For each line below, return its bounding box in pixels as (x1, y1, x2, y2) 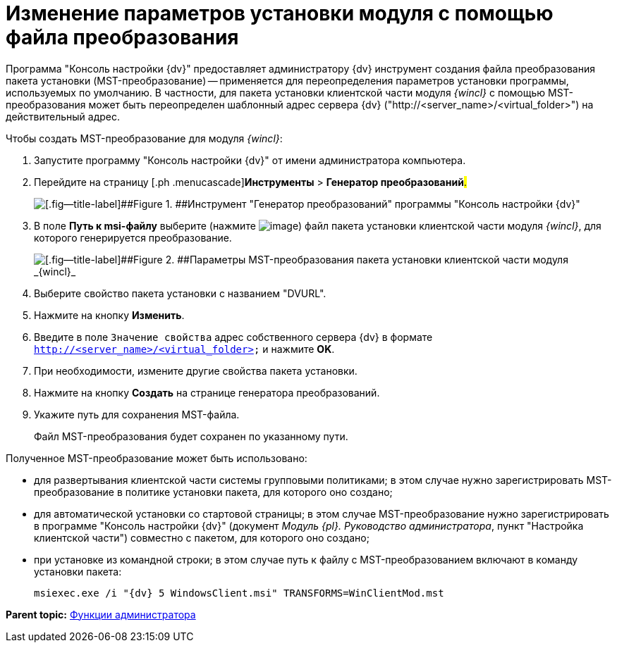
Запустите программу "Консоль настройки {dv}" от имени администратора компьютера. (34, 154, 466, 166)
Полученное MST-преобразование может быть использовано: (6, 451, 307, 464)
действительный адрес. (6, 110, 121, 123)
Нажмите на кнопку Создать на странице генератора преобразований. (34, 386, 380, 399)
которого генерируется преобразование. (34, 231, 232, 244)
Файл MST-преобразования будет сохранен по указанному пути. (34, 430, 348, 442)
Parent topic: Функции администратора (6, 608, 196, 621)
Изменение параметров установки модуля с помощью (6, 1, 554, 25)
